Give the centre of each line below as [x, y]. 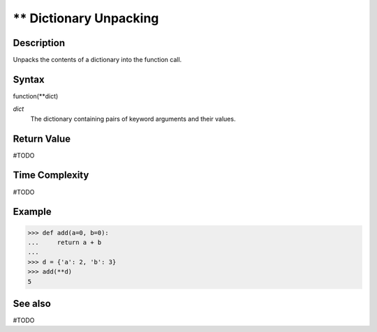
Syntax [29, 79]
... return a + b [65, 242]
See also [32, 303]
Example [32, 212]
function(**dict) [36, 96]
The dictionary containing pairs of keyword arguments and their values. [133, 119]
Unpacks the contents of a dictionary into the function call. [97, 60]
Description [39, 43]
